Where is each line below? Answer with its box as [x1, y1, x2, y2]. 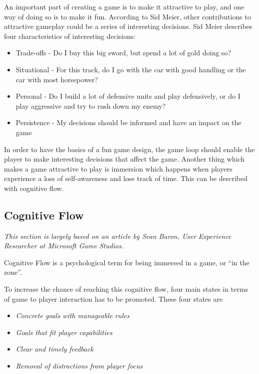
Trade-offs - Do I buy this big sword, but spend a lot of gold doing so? [15, 47, 231, 58]
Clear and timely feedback [15, 344, 94, 354]
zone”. [4, 267, 22, 277]
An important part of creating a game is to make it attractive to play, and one [4, 1, 245, 11]
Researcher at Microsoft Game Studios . [4, 240, 124, 251]
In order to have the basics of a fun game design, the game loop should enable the [4, 144, 255, 154]
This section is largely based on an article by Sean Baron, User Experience [4, 230, 232, 241]
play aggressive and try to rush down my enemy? [15, 100, 166, 111]
